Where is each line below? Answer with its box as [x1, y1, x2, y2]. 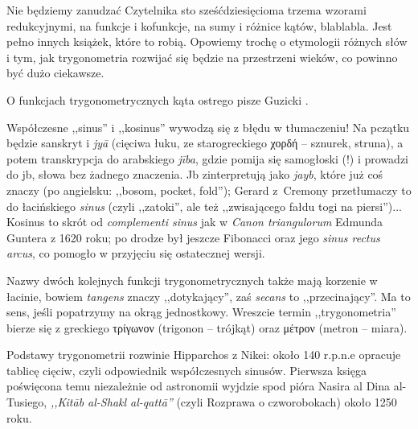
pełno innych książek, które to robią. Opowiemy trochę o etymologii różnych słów [6, 33, 408, 50]
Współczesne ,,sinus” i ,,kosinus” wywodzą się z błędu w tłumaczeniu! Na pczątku [6, 118, 410, 135]
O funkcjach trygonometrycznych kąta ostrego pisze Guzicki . [6, 91, 309, 108]
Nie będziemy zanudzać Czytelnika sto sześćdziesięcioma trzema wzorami [6, 2, 367, 18]
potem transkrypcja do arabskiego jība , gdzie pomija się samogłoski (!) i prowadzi [6, 150, 409, 167]
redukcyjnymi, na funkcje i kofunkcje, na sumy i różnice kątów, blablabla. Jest [6, 17, 392, 34]
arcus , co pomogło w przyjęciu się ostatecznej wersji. [6, 245, 265, 262]
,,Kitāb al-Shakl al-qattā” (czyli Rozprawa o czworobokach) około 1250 [50, 394, 397, 410]
